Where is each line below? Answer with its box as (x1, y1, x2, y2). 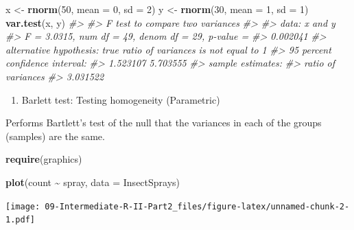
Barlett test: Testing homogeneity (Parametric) (21, 92, 220, 106)
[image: (5, 201, 40, 211)
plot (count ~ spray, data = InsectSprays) (5, 174, 180, 189)
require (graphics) (5, 152, 82, 166)
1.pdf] (5, 215, 35, 225)
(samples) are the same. (5, 128, 105, 143)
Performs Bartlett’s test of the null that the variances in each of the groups (5, 115, 322, 130)
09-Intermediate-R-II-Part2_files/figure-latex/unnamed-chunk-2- (45, 201, 350, 211)
